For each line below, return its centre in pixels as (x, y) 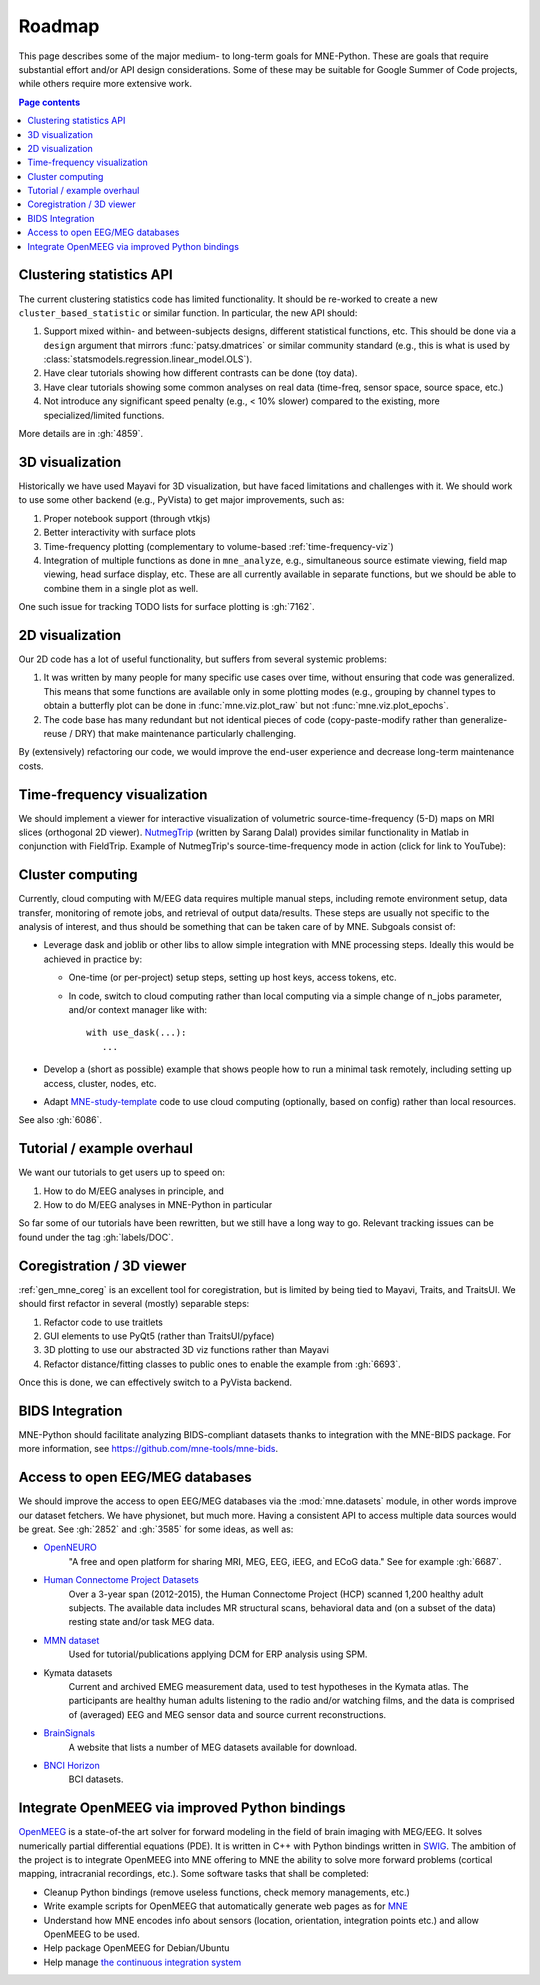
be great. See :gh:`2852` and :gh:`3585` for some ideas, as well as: (156, 1529)
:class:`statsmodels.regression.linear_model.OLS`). (148, 359)
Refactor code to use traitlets (103, 1322)
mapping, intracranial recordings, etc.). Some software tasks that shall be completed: (193, 1874)
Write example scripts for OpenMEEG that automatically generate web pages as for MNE (226, 1906)
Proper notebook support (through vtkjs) (127, 518)
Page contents (49, 102)
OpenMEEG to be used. (91, 1934)
